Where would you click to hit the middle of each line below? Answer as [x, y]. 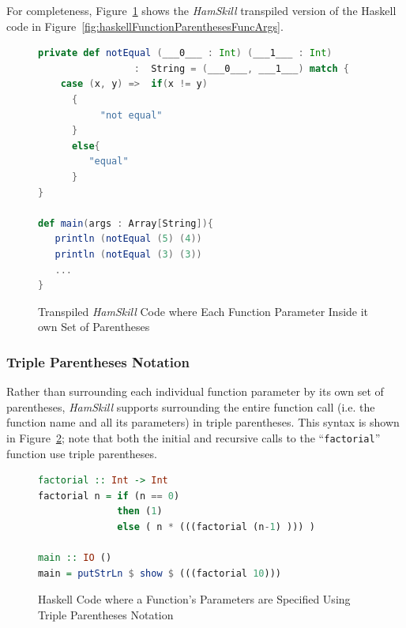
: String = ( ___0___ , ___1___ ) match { [241, 68]
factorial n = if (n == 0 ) [109, 496]
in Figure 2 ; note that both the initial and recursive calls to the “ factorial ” [194, 437]
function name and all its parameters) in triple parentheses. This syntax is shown [203, 422]
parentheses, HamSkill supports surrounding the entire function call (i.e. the [191, 406]
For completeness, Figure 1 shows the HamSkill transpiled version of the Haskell [201, 10]
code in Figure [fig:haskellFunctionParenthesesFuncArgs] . [145, 26]
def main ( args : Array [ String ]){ [126, 223]
